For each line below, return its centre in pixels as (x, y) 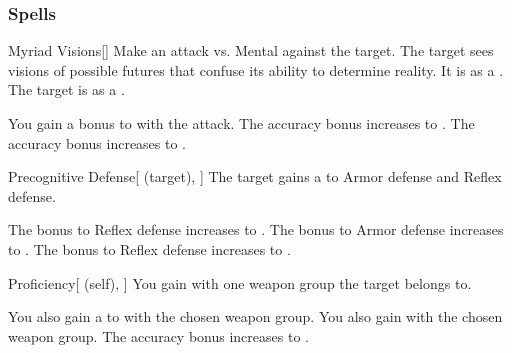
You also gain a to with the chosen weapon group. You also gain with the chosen (255, 316)
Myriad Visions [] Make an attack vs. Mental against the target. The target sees (251, 50)
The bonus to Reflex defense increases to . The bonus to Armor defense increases (256, 229)
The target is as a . (66, 89)
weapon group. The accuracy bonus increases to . (158, 335)
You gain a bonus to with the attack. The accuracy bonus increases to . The (241, 123)
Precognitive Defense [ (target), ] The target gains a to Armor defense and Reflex (255, 176)
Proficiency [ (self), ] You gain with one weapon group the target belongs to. (240, 282)
